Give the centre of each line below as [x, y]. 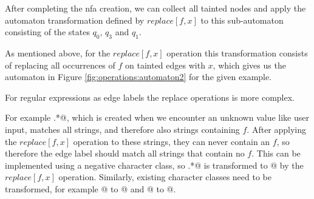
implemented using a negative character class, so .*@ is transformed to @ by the [154, 165]
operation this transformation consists [237, 52]
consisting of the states [47, 32]
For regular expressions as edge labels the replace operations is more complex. [150, 97]
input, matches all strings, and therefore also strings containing [122, 129]
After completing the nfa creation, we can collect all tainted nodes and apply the [155, 8]
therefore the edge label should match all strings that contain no [125, 153]
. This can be [276, 153]
